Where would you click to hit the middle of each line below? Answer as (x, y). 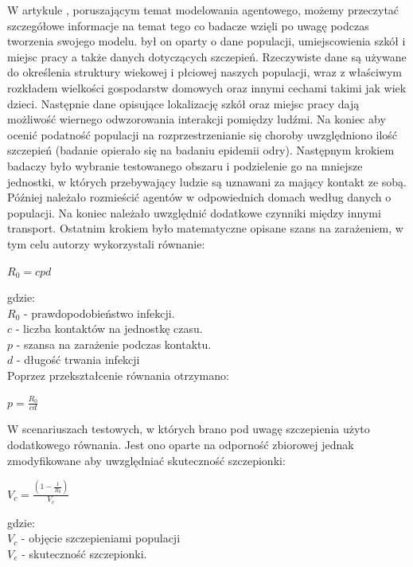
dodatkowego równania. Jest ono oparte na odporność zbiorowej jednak (181, 445)
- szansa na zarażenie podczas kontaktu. (114, 344)
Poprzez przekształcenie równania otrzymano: (118, 375)
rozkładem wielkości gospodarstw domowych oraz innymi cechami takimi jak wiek (207, 87)
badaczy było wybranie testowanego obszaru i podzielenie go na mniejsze (185, 165)
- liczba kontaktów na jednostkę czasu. (109, 328)
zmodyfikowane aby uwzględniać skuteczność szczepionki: (146, 460)
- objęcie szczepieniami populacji (101, 538)
